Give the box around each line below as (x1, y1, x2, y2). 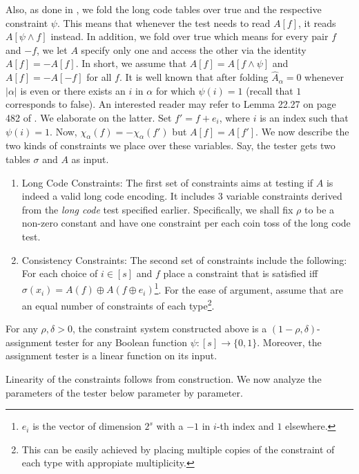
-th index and (216, 419, 274, 433)
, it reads (298, 15, 336, 30)
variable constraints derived (226, 189, 342, 203)
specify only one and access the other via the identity (81, 42, 307, 57)
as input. (71, 151, 109, 166)
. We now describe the (255, 124, 349, 138)
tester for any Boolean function (55, 334, 188, 349)
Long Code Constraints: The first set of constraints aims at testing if (21, 175, 313, 189)
